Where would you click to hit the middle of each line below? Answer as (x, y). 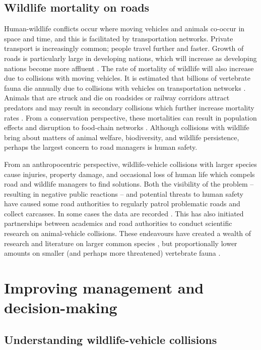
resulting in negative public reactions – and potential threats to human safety (124, 193)
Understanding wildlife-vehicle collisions (111, 339)
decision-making (61, 307)
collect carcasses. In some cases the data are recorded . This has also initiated (124, 213)
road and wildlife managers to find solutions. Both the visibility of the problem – (129, 184)
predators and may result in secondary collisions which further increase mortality (129, 107)
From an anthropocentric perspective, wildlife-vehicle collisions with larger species (130, 164)
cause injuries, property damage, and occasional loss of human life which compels (129, 174)
